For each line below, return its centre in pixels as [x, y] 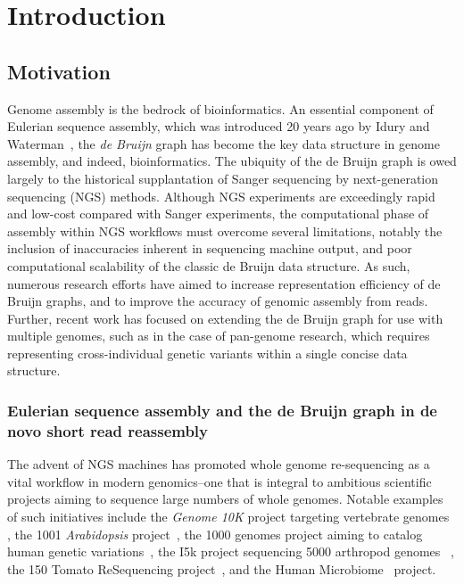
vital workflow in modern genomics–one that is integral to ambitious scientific [220, 481]
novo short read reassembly [108, 430]
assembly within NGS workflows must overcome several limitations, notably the [225, 230]
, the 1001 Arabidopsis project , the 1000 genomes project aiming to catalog [215, 534]
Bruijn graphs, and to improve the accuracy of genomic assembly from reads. [218, 301]
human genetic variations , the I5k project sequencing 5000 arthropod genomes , [231, 551]
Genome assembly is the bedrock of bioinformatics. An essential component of [220, 108]
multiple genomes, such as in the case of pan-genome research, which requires [219, 336]
